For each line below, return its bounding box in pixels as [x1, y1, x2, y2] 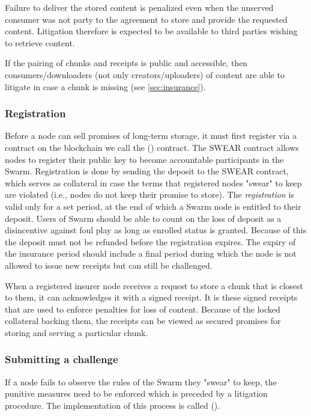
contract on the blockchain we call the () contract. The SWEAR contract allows [5, 141, 299, 153]
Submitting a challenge [5, 352, 118, 367]
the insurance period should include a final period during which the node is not [5, 247, 297, 260]
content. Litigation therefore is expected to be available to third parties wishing [5, 25, 298, 37]
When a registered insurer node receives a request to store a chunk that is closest [5, 279, 304, 292]
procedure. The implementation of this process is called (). [5, 399, 220, 411]
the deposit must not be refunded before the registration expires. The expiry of [5, 235, 296, 248]
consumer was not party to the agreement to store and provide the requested [5, 13, 288, 25]
